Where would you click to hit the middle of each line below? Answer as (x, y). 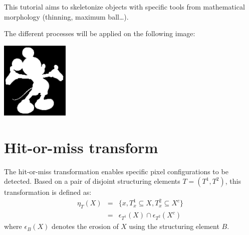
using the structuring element (174, 226)
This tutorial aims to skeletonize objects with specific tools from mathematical (124, 7)
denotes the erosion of (85, 226)
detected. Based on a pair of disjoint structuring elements (92, 181)
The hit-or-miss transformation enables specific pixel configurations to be (116, 171)
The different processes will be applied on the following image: (100, 33)
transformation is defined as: (48, 192)
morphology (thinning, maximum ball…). (66, 16)
